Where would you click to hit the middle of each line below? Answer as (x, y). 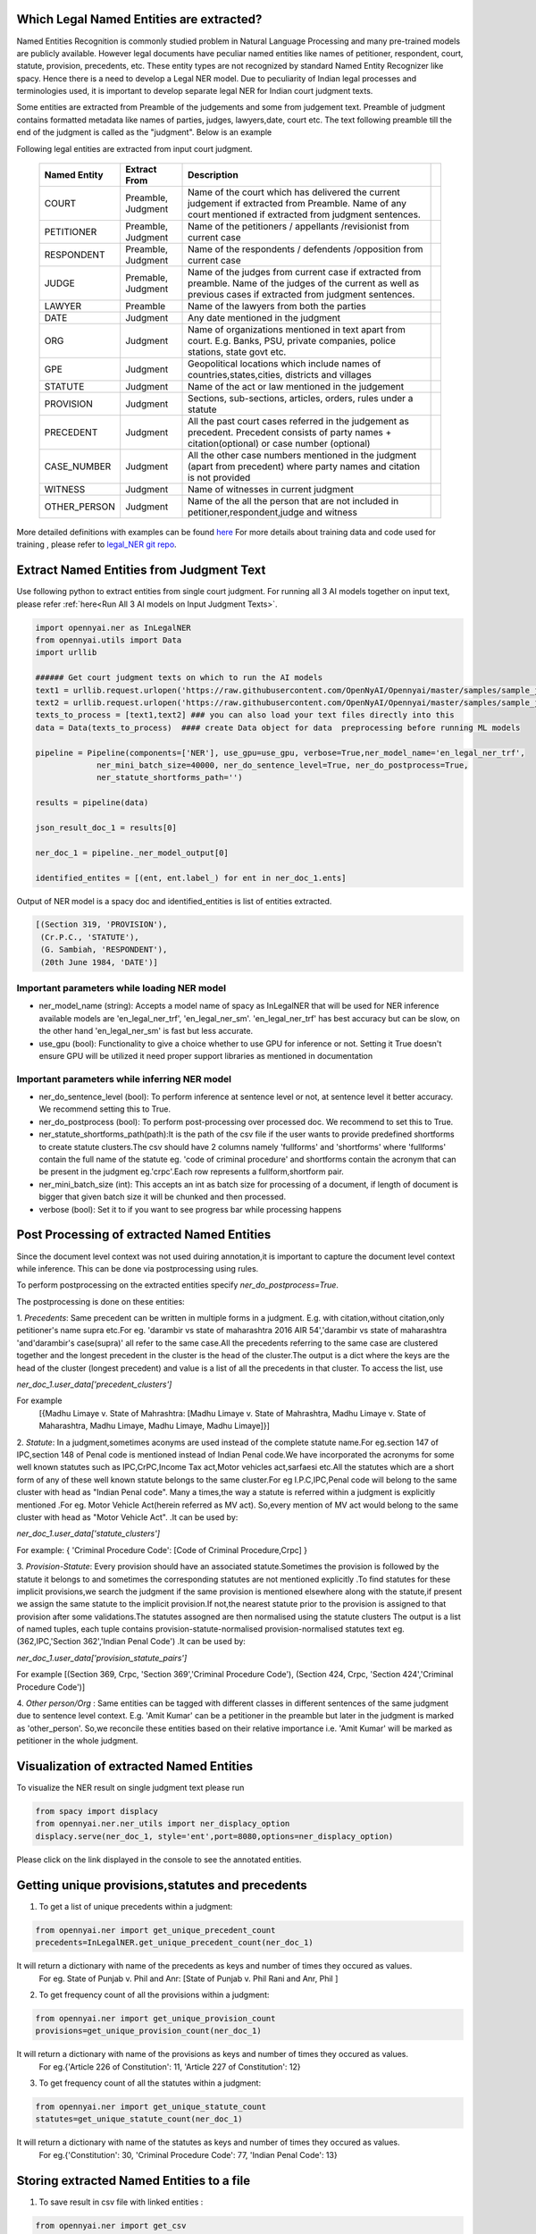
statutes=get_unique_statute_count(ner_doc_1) (139, 2119)
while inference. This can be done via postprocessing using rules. (138, 1268)
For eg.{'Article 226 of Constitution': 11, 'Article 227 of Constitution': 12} (170, 2066)
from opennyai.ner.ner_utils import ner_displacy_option (163, 1824)
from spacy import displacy (96, 1811)
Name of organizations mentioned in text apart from (297, 330)
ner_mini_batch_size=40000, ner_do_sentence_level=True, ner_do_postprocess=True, (283, 765)
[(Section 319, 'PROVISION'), (101, 924)
